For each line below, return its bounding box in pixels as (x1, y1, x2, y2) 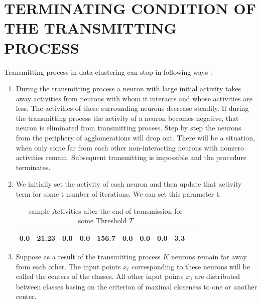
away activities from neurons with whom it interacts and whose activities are (16, 93, 252, 103)
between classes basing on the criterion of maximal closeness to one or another (16, 281, 257, 291)
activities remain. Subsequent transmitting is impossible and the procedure (16, 152, 246, 163)
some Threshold (78, 215, 127, 226)
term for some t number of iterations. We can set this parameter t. (16, 189, 221, 199)
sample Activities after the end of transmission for (29, 205, 183, 216)
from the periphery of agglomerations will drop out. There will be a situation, (16, 132, 255, 143)
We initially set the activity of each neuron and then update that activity (16, 179, 242, 189)
